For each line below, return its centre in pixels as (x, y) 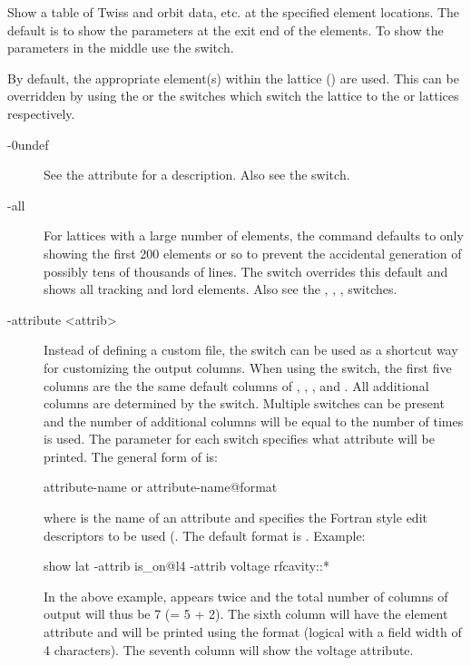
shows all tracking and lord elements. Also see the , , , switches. (221, 289)
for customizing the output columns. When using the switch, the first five (248, 367)
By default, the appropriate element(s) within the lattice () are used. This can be (233, 78)
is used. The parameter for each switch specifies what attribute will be (240, 439)
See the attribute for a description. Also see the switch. (197, 175)
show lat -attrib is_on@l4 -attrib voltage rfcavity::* (186, 566)
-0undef (28, 144)
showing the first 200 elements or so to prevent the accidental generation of (253, 253)
